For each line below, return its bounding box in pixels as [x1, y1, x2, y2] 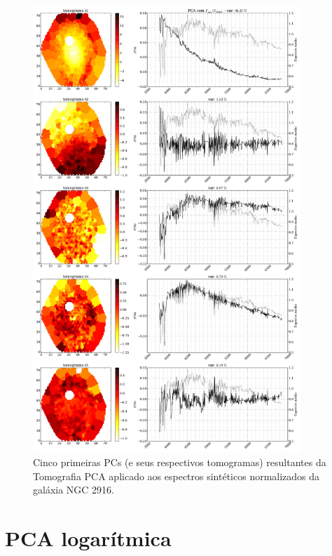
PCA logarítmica [5, 523, 172, 552]
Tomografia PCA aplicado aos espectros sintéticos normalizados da [33, 468, 320, 483]
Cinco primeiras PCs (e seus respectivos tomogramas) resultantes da [33, 454, 326, 469]
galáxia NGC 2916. [33, 482, 114, 497]
